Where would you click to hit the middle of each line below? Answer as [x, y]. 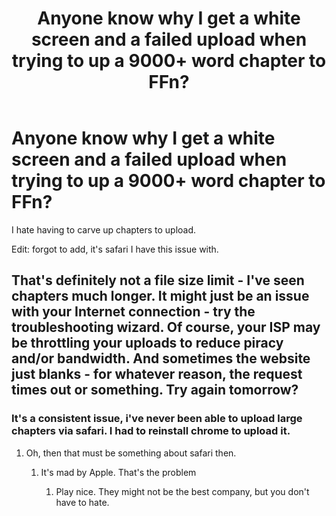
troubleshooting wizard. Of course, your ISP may [166, 327]
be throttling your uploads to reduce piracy [147, 343]
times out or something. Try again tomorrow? [155, 390]
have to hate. [82, 502]
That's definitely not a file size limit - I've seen [158, 280]
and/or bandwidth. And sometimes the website [161, 358]
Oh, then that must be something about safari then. [131, 453]
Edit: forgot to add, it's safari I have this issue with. [115, 249]
